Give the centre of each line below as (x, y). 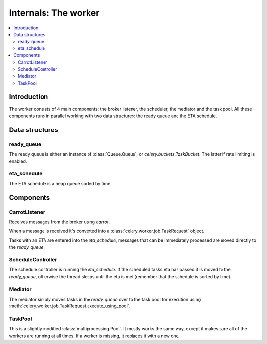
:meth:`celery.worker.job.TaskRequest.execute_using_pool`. (70, 306)
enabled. (18, 161)
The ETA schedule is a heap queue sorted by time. (61, 183)
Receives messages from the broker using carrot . (60, 222)
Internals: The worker (54, 13)
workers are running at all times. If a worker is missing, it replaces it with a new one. (94, 336)
